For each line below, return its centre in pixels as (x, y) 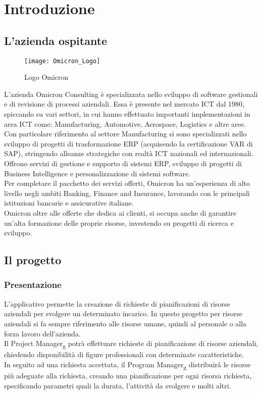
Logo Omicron (46, 77)
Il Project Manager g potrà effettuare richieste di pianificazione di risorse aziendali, (131, 344)
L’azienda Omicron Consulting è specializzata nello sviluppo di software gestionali (131, 94)
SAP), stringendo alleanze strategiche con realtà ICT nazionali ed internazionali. (129, 153)
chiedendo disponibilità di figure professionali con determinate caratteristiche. (124, 354)
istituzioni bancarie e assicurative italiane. (69, 203)
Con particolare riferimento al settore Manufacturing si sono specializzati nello (125, 134)
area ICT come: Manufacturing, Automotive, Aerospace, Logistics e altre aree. (125, 124)
